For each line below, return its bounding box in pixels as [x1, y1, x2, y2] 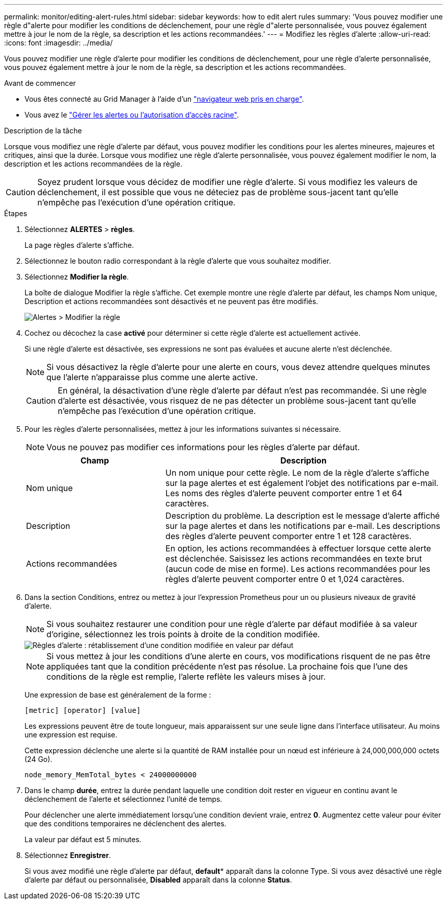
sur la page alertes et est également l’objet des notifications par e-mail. [165, 478, 439, 488]
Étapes [4, 209, 28, 218]
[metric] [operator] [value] [24, 706, 141, 714]
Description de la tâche [4, 126, 82, 135]
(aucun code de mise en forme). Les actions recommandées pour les [165, 564, 431, 574]
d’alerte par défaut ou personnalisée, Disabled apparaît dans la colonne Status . [24, 875, 292, 884]
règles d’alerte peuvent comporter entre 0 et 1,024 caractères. [165, 574, 405, 584]
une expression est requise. [24, 730, 117, 739]
